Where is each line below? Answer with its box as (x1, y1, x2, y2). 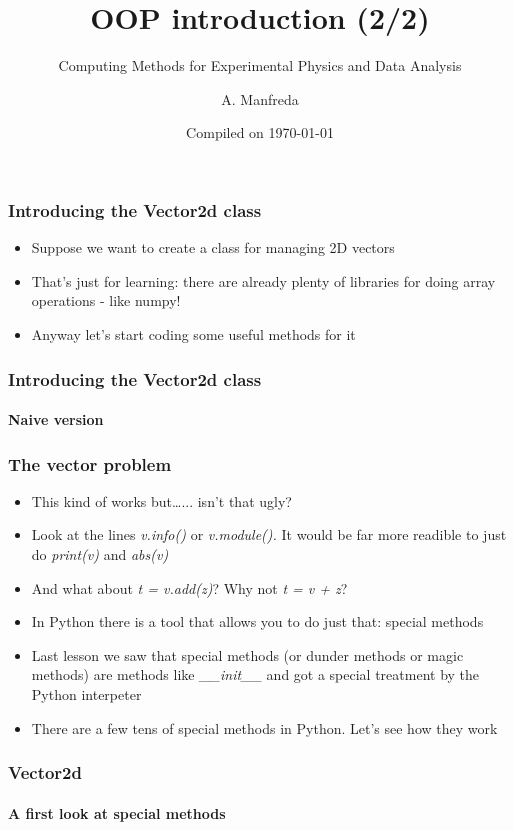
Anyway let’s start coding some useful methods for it (31, 323, 356, 344)
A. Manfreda (221, 88, 299, 109)
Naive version (8, 409, 104, 430)
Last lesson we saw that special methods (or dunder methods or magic (31, 644, 464, 665)
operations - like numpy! (31, 290, 181, 311)
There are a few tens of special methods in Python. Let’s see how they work (31, 717, 498, 738)
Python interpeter (31, 683, 142, 704)
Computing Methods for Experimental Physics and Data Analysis (58, 55, 462, 76)
